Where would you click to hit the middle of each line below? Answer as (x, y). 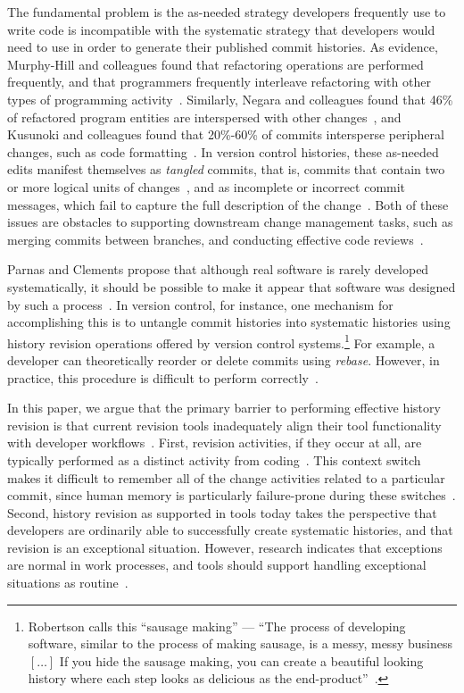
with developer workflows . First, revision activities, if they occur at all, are (215, 443)
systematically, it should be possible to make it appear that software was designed (232, 286)
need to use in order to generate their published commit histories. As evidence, (223, 47)
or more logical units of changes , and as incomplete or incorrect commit (207, 186)
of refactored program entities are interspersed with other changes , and (204, 117)
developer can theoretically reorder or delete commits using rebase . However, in (224, 359)
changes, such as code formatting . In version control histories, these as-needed (223, 151)
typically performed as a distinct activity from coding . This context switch (214, 459)
